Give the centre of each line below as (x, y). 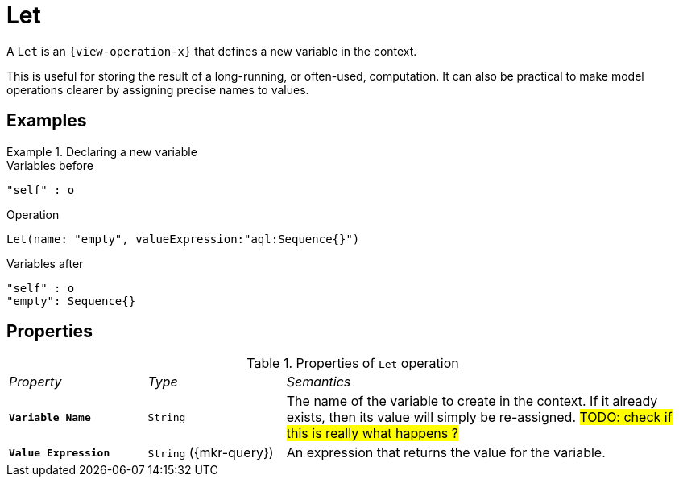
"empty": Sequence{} (71, 301)
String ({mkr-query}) (211, 453)
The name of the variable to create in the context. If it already (472, 401)
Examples (47, 121)
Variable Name (50, 417)
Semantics (319, 382)
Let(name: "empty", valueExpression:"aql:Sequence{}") (183, 239)
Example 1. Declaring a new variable (102, 151)
